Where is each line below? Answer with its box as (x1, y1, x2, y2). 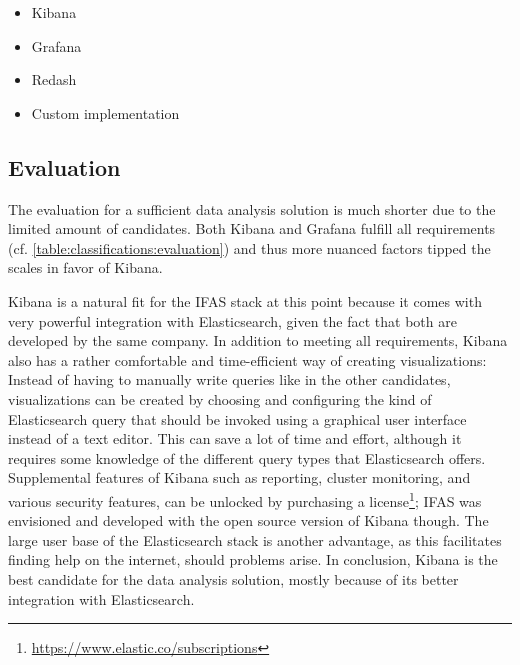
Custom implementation (31, 102, 180, 123)
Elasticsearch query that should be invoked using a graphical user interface (8, 408, 467, 429)
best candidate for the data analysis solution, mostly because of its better (8, 568, 459, 589)
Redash (31, 69, 77, 90)
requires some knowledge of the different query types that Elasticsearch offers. (8, 447, 486, 468)
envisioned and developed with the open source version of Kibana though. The (8, 510, 489, 531)
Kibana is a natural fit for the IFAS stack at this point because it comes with (8, 290, 482, 311)
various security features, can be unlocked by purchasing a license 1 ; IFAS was (8, 487, 482, 511)
